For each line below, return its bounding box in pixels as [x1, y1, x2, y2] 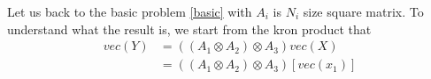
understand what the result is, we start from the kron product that [7, 19, 372, 38]
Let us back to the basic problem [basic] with [7, 3, 252, 20]
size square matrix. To [303, 3, 424, 20]
